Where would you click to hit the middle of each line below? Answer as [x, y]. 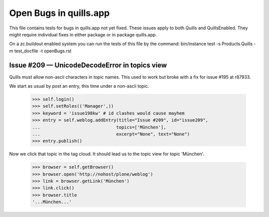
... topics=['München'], [99, 127]
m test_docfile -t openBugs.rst [40, 51]
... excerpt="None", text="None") [111, 134]
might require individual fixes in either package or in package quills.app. [83, 34]
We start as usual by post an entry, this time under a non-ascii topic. [79, 86]
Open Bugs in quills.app [60, 13]
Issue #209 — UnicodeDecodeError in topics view [88, 65]
